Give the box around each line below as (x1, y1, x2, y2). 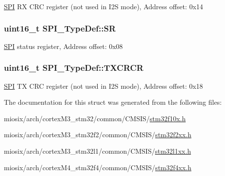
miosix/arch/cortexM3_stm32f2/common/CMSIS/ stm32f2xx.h (4, 129, 191, 140)
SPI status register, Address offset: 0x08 (4, 41, 123, 51)
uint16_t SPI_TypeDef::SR (4, 22, 116, 34)
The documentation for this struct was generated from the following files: (4, 97, 222, 107)
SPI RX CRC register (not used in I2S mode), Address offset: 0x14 (4, 1, 203, 11)
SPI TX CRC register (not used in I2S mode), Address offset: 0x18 (4, 80, 203, 91)
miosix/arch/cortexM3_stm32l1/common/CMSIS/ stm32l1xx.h (4, 146, 191, 156)
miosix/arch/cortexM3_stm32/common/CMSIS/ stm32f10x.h (4, 113, 186, 123)
